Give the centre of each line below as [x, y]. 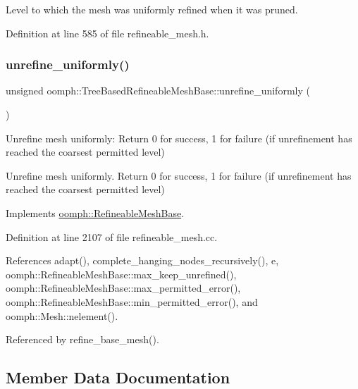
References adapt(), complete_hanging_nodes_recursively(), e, [142, 260]
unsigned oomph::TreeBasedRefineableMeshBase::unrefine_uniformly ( [158, 91]
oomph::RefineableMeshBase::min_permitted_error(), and [132, 301]
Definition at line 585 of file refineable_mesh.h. [107, 33]
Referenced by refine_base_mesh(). [82, 339]
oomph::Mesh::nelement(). [62, 315]
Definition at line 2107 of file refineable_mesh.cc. [112, 236]
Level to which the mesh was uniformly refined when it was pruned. [152, 9]
